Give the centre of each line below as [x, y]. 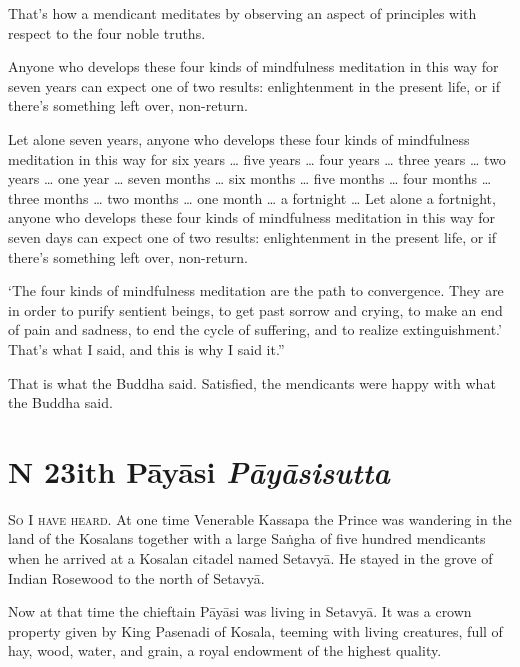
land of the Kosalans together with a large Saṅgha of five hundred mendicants [247, 538]
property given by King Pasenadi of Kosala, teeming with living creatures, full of [255, 630]
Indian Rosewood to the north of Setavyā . [136, 577]
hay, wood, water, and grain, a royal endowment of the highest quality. [225, 650]
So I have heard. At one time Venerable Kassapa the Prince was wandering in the [260, 518]
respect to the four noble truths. [107, 32]
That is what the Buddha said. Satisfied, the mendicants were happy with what [252, 382]
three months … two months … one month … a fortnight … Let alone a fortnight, [252, 197]
